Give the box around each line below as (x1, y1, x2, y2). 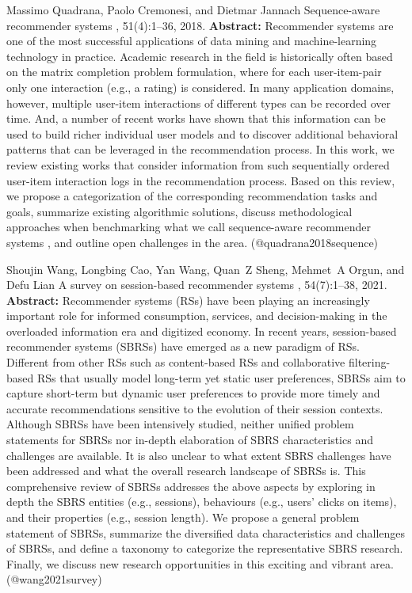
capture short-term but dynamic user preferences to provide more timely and (6, 385, 380, 401)
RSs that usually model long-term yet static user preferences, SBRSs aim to (36, 369, 406, 386)
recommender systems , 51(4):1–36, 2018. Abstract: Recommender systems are (6, 17, 394, 33)
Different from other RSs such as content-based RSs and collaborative (6, 354, 345, 371)
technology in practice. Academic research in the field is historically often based (6, 48, 393, 64)
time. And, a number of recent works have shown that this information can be (6, 110, 386, 127)
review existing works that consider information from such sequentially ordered (6, 156, 390, 173)
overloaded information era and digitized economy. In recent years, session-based (6, 322, 397, 339)
